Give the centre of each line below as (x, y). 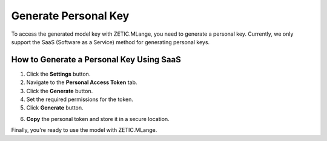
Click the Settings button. (58, 74)
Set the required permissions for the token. (80, 99)
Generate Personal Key (70, 16)
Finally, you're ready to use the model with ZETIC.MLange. (84, 130)
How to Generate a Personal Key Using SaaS (96, 60)
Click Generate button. (55, 108)
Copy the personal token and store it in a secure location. (98, 119)
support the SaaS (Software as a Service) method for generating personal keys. (111, 42)
